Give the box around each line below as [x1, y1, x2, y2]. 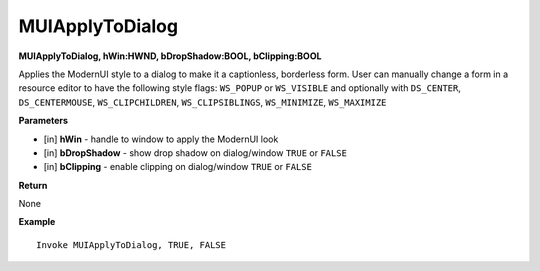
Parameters [18, 115, 69, 127]
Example [18, 216, 56, 228]
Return [18, 179, 48, 191]
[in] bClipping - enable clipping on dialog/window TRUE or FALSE [43, 161, 312, 173]
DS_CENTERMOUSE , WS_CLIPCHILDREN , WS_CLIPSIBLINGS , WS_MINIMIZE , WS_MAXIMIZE [18, 96, 387, 108]
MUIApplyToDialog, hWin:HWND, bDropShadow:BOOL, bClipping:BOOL [18, 50, 322, 62]
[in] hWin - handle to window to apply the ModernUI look [43, 133, 279, 145]
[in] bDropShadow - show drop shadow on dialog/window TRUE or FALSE [43, 146, 347, 159]
